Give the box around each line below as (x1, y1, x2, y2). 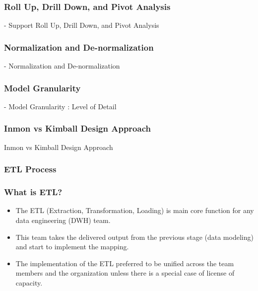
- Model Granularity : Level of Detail (4, 101, 117, 111)
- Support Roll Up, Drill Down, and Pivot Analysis (4, 20, 159, 30)
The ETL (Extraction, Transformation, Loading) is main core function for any (15, 205, 254, 216)
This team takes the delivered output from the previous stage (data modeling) (15, 231, 254, 242)
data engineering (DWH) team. (15, 215, 111, 225)
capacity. (15, 277, 43, 288)
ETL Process (4, 163, 57, 175)
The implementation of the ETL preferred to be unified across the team (15, 258, 234, 268)
